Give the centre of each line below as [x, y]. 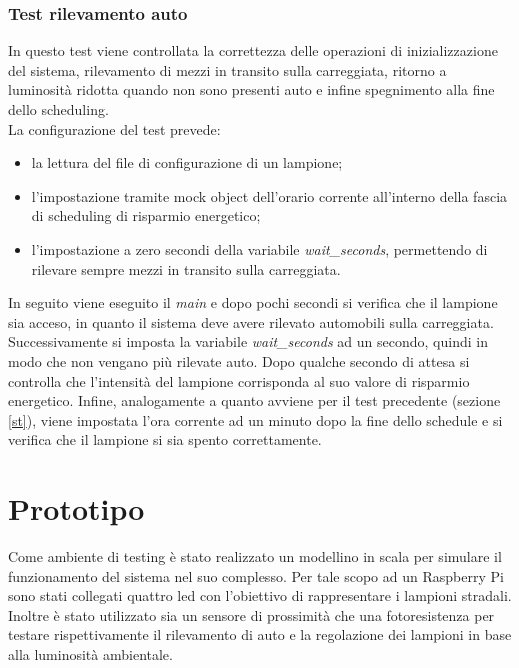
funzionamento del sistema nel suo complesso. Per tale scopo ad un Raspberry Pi [256, 575]
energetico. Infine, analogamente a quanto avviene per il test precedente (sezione [254, 400]
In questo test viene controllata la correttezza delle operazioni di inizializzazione [253, 50]
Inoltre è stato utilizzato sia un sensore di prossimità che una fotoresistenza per [251, 614]
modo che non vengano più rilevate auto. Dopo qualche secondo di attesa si [239, 360]
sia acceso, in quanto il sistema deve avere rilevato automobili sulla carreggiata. [251, 321]
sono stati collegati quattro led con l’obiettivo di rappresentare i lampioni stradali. [260, 595]
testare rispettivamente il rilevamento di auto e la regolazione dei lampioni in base [260, 634]
